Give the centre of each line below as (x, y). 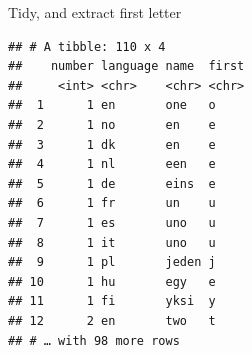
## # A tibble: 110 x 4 (87, 46)
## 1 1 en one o (112, 105)
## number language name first (126, 66)
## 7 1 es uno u (112, 222)
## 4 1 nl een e (112, 164)
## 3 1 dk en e (112, 144)
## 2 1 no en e (112, 124)
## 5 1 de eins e (112, 183)
